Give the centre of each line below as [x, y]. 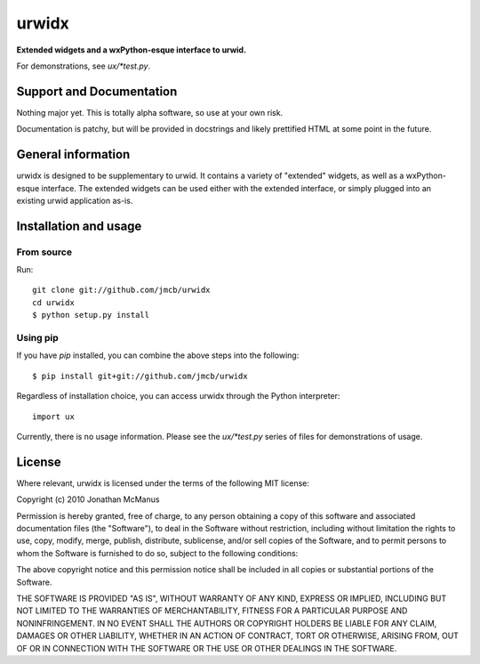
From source [44, 252]
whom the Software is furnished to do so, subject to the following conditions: [157, 553]
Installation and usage [79, 226]
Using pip [38, 338]
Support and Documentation [97, 91]
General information [73, 154]
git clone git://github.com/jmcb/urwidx [121, 290]
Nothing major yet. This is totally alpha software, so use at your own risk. [150, 112]
